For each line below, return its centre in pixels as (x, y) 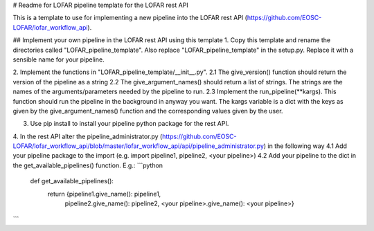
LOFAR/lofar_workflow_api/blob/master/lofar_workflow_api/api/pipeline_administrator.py (139, 146)
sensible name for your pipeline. (59, 59)
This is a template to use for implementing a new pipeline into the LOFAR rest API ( (130, 18)
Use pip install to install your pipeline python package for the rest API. (130, 124)
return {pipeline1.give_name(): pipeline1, (104, 194)
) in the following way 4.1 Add (305, 146)
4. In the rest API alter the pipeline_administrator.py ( (88, 136)
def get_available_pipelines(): (72, 181)
